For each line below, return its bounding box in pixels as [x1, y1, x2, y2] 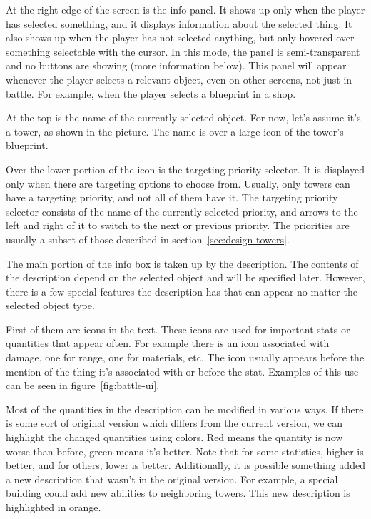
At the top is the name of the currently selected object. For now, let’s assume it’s [6, 110, 361, 125]
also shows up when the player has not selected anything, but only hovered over [6, 30, 355, 45]
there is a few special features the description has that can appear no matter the [6, 283, 357, 298]
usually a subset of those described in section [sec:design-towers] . [6, 231, 290, 246]
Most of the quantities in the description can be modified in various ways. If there [6, 401, 364, 416]
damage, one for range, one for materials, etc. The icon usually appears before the [6, 350, 365, 365]
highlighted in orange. [6, 500, 101, 514]
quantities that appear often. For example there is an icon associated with [6, 336, 330, 351]
